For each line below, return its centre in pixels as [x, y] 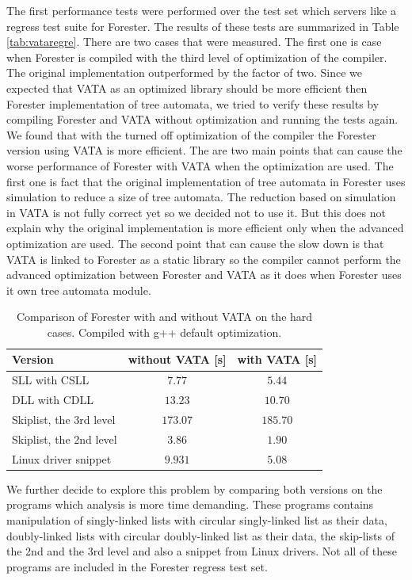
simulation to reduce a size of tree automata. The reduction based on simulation [201, 197]
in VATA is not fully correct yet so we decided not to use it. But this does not [196, 212]
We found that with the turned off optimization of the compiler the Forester [191, 134]
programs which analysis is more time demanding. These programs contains [190, 504]
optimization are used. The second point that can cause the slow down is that [195, 243]
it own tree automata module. [79, 290]
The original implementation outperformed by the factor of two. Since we [184, 72]
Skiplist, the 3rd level [64, 419]
